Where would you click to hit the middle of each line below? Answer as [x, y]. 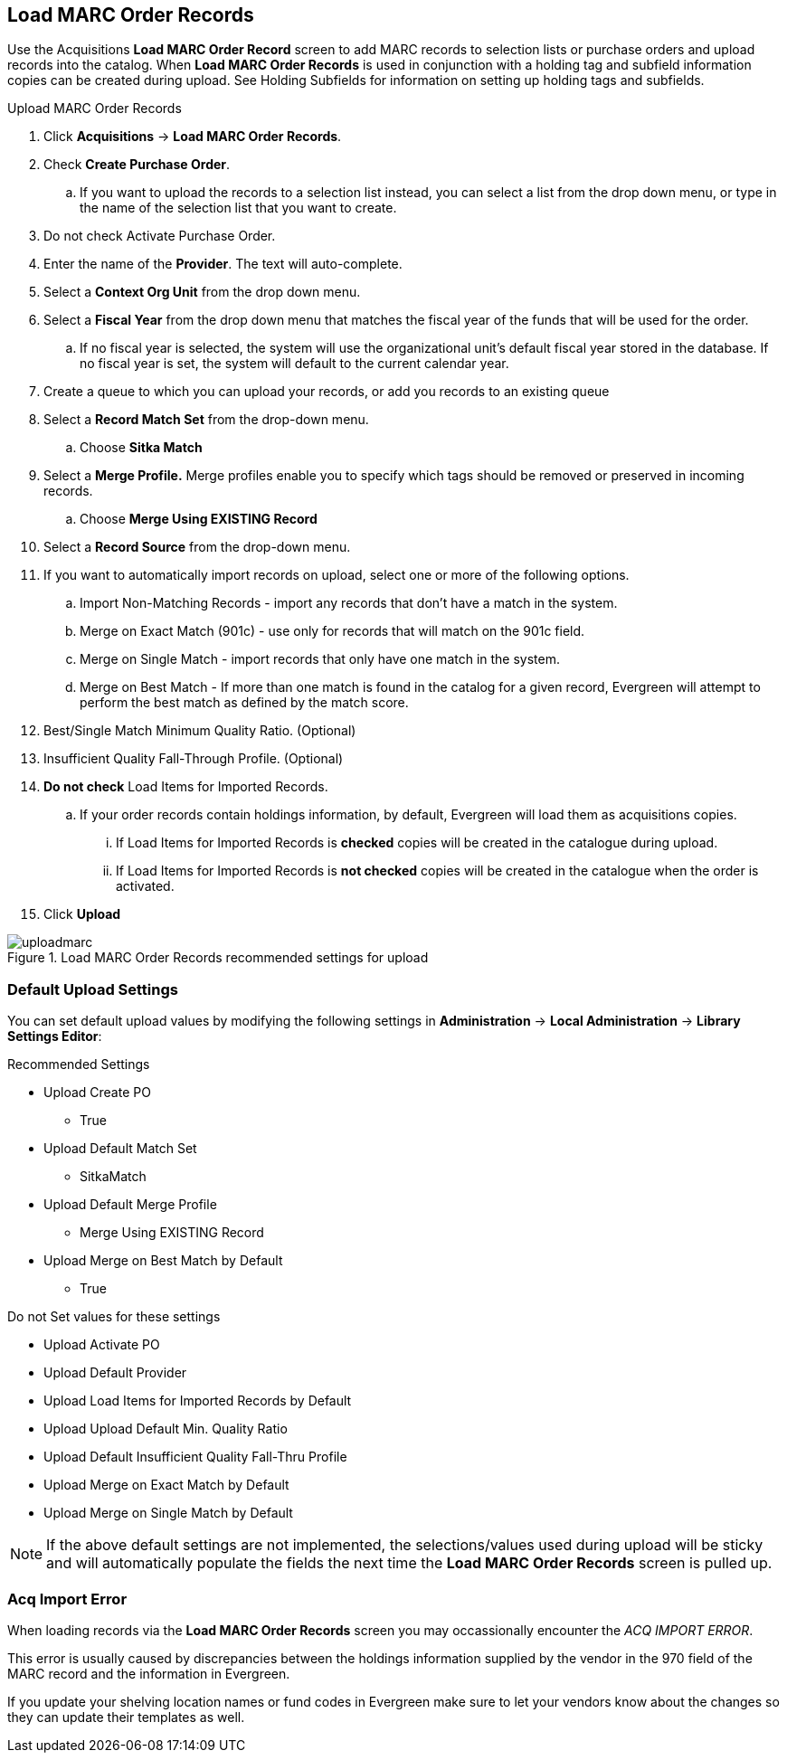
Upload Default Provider [115, 1373]
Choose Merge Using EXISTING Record [199, 519]
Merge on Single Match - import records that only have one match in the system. [320, 659]
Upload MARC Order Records [95, 109]
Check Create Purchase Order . [137, 165]
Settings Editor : [55, 1036]
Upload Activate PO [102, 1345]
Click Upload [82, 914]
